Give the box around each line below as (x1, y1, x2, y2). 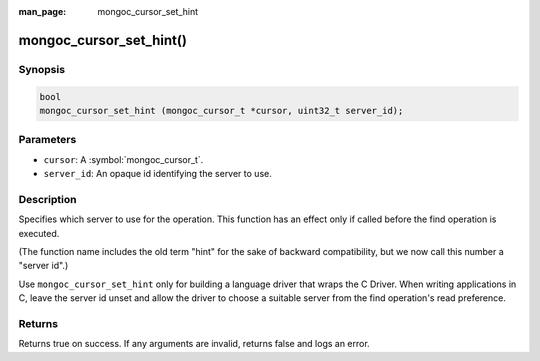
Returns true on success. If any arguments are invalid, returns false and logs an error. (18, 338, 370, 350)
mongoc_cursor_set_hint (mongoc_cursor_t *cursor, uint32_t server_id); (39, 105, 404, 116)
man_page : (18, 6, 67, 17)
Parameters (18, 133, 77, 147)
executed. (18, 227, 60, 239)
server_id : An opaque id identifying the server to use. (43, 168, 272, 180)
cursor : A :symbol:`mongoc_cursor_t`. (43, 153, 204, 165)
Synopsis (18, 62, 65, 76)
